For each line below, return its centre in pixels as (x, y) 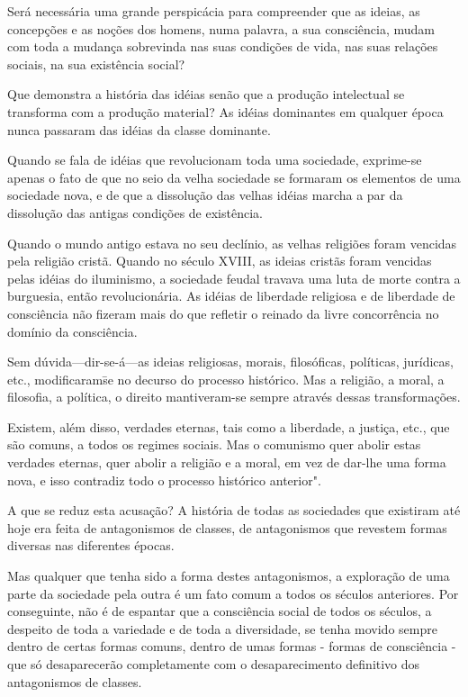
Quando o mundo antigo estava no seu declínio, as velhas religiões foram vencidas (232, 243)
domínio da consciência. (72, 331)
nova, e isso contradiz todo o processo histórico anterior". (164, 480)
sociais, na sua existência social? (96, 63)
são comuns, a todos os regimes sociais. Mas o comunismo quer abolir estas (214, 444)
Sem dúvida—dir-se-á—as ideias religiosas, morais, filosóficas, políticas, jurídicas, (230, 362)
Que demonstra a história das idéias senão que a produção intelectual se (206, 94)
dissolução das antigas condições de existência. (135, 212)
